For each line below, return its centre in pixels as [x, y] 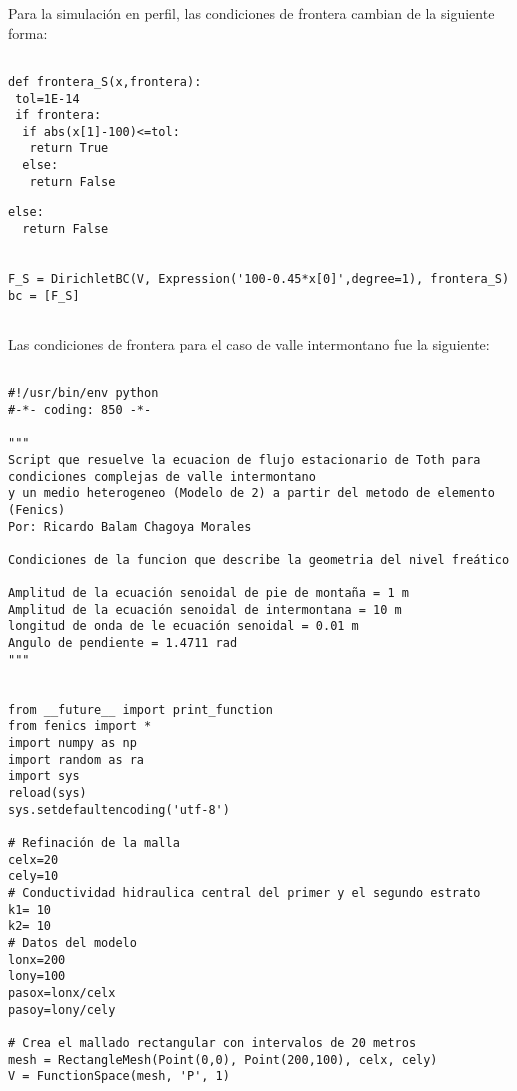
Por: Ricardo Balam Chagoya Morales [130, 526]
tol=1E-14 [47, 98]
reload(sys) [47, 793]
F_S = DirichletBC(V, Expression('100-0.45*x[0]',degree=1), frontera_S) [259, 279]
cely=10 [33, 876]
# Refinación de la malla [94, 843]
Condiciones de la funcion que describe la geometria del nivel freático [259, 559]
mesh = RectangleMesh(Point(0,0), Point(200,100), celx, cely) [223, 1059]
